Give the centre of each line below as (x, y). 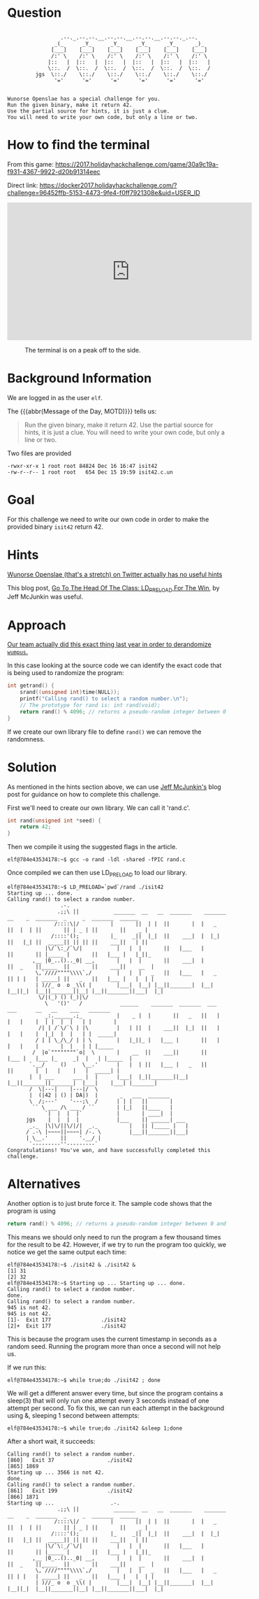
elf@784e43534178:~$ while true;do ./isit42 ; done (84, 1380)
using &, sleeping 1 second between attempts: (73, 1415)
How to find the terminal (79, 145)
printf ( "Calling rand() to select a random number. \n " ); (104, 699)
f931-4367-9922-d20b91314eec (54, 171)
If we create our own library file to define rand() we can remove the (104, 732)
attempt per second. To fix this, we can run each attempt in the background (116, 1408)
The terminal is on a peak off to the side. (83, 350)
